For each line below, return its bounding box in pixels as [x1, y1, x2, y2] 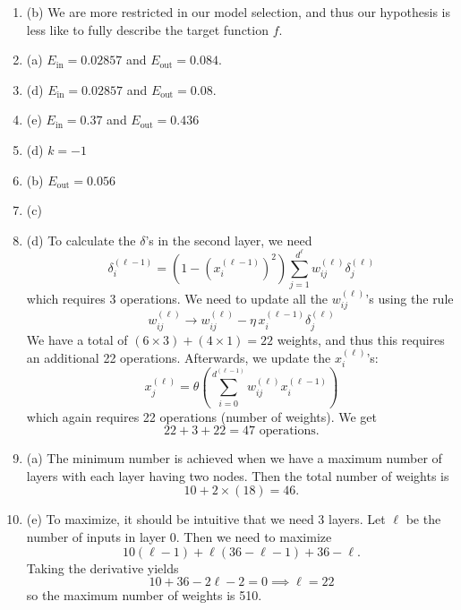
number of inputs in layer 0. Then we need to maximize [26, 527, 332, 546]
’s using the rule [365, 288, 454, 307]
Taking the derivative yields [26, 558, 179, 577]
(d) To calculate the [26, 230, 136, 249]
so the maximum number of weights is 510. [26, 586, 262, 605]
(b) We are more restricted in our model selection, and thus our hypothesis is [26, 3, 450, 21]
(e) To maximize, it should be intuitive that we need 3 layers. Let [26, 510, 386, 528]
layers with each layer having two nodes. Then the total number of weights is [26, 466, 449, 485]
